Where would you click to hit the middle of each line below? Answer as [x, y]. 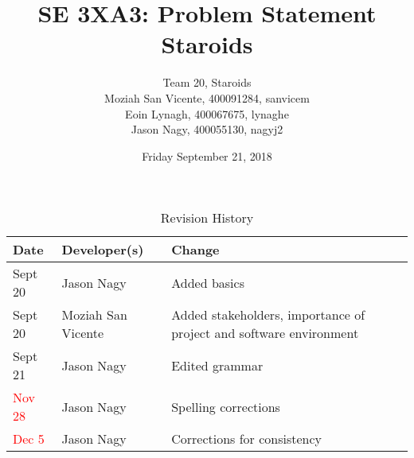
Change [195, 250]
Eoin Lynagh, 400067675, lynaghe [207, 113]
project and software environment [265, 333]
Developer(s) [103, 250]
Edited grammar [217, 365]
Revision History [207, 218]
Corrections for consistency [247, 439]
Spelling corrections [226, 406]
